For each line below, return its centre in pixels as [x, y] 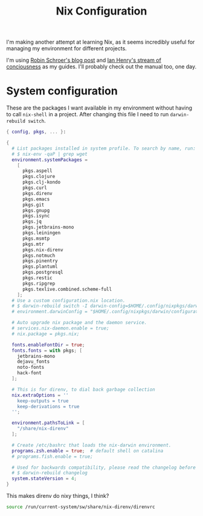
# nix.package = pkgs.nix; [46, 334]
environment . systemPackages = [50, 160]
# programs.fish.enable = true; [53, 456]
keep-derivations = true [48, 406]
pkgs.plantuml [40, 267]
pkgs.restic [37, 278]
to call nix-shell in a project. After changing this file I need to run [88, 114]
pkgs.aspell [37, 171]
